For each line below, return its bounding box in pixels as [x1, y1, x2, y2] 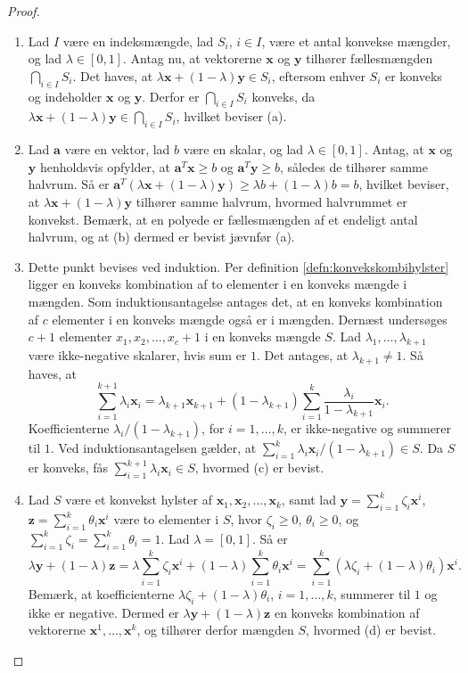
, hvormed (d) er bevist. [306, 620, 437, 639]
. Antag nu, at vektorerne [122, 49, 262, 68]
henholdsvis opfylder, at [39, 157, 171, 176]
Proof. [7, 2, 40, 20]
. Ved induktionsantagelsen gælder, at [50, 439, 257, 457]
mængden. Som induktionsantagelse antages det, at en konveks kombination [28, 291, 443, 310]
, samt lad [281, 490, 336, 509]
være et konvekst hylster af [65, 490, 212, 509]
